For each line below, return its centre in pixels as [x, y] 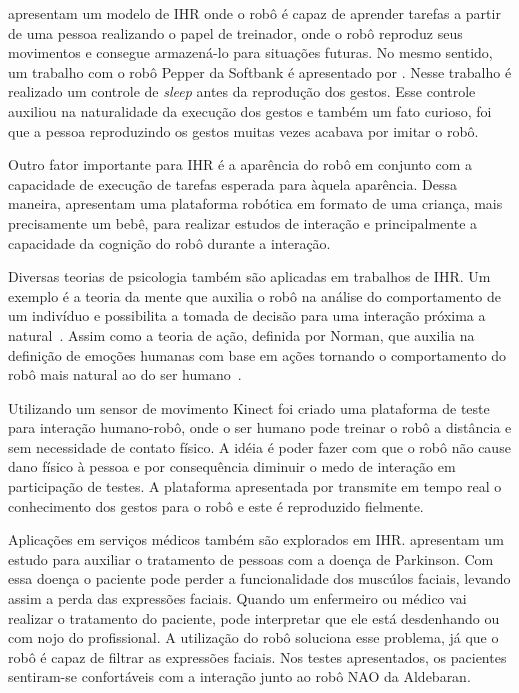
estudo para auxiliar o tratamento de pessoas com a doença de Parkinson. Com [251, 558]
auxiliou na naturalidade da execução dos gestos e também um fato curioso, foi [250, 110]
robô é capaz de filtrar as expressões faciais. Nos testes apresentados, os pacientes [257, 656]
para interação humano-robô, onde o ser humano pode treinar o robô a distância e [260, 427]
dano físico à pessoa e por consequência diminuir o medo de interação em [232, 466]
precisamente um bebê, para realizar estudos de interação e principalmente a [243, 222]
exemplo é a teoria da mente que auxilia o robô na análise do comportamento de [254, 295]
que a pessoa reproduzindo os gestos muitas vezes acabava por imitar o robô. [243, 130]
